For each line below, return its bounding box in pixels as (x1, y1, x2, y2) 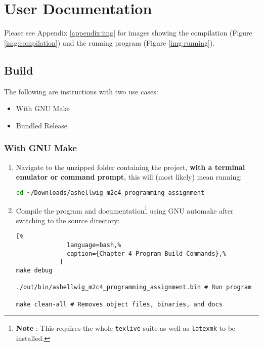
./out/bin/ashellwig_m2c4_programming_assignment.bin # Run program (16, 284, 252, 291)
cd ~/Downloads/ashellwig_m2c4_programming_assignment (16, 189, 205, 196)
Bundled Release (16, 120, 67, 130)
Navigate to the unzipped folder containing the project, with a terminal (16, 161, 245, 172)
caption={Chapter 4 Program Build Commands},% (67, 250, 227, 257)
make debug (16, 267, 53, 274)
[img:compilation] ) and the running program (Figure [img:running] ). (4, 37, 215, 48)
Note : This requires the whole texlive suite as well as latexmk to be (16, 323, 236, 333)
